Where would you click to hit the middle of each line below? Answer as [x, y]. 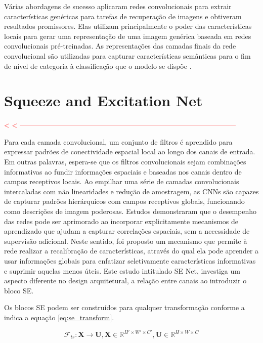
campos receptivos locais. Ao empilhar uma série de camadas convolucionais [122, 181]
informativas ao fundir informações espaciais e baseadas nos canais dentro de [123, 171]
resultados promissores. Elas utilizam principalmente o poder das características [128, 26]
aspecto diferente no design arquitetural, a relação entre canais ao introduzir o [125, 281]
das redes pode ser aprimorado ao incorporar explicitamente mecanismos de [121, 221]
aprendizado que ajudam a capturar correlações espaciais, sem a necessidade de [127, 231]
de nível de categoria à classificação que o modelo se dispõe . [98, 66]
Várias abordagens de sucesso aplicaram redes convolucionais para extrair [118, 6]
